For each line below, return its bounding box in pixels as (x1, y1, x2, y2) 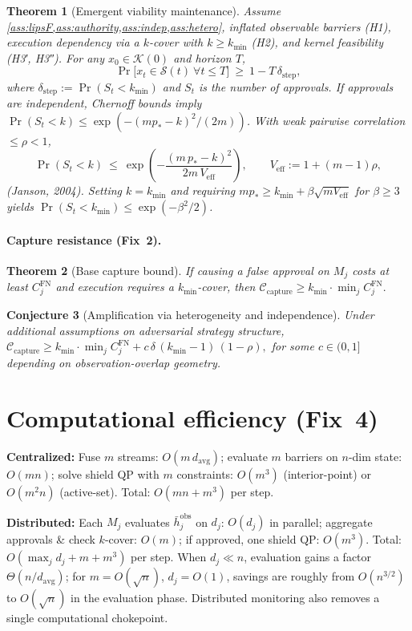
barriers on (285, 447, 338, 464)
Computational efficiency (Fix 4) (6, 401, 378, 434)
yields (6, 198, 34, 215)
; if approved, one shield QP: (179, 531, 320, 548)
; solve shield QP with (50, 465, 160, 482)
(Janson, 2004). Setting (6, 182, 123, 199)
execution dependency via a (6, 34, 139, 51)
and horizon (173, 49, 232, 66)
